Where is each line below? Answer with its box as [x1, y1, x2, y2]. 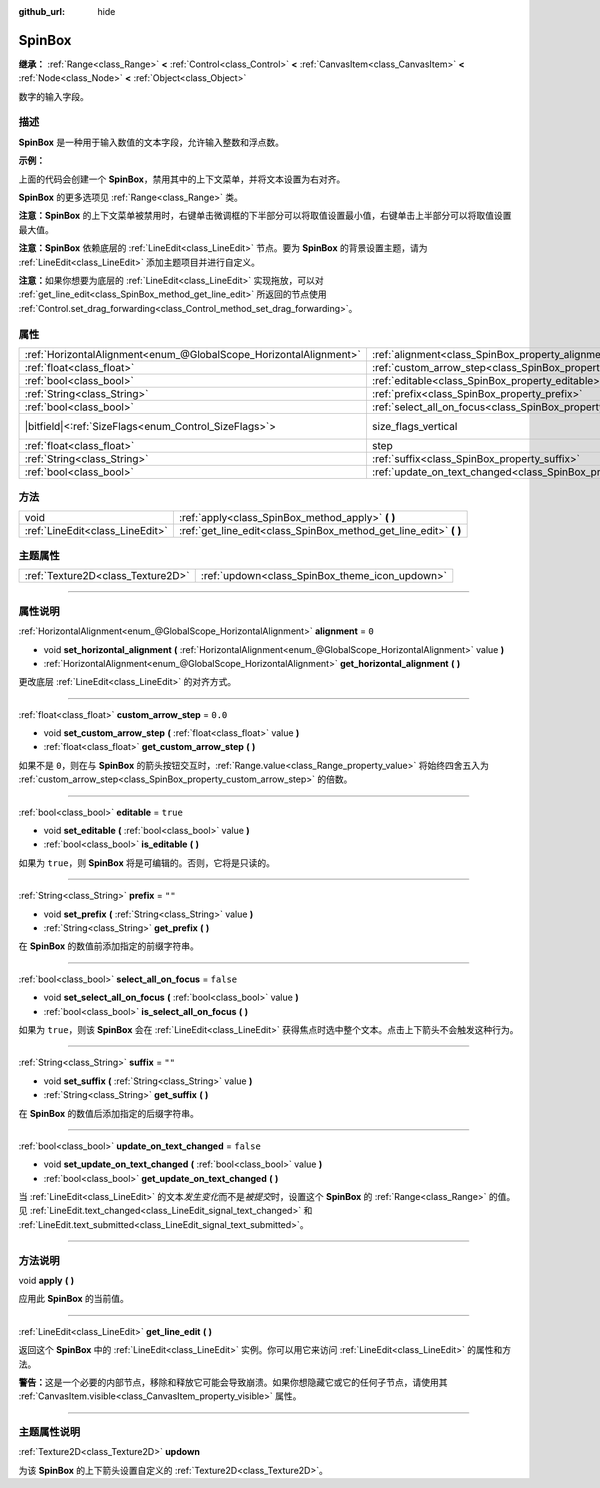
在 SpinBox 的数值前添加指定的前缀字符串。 [18, 940, 200, 952]
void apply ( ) [18, 1274, 75, 1286]
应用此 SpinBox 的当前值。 [18, 1293, 130, 1305]
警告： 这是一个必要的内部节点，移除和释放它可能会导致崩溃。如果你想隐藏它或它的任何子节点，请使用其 [18, 1376, 448, 1388]
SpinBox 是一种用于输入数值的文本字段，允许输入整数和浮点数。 [18, 136, 285, 148]
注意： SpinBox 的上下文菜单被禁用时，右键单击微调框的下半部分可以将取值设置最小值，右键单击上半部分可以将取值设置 [18, 210, 512, 222]
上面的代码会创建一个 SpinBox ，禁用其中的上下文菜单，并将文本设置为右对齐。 [18, 173, 346, 185]
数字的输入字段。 [18, 90, 89, 102]
